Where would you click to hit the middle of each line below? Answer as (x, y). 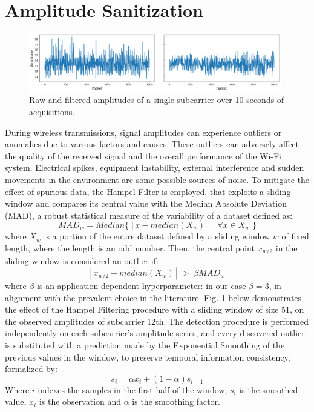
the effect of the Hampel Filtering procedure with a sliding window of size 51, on (155, 309)
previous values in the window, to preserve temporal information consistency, (148, 357)
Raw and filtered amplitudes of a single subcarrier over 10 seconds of (157, 100)
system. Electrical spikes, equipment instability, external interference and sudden (155, 168)
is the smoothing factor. (176, 401)
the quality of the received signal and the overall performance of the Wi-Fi (143, 155)
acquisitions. (52, 112)
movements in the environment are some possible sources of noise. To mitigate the (157, 180)
